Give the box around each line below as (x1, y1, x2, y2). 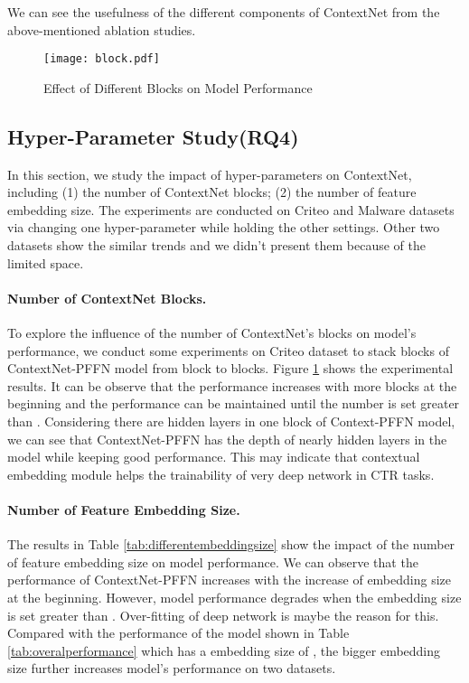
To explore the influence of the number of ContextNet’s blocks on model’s (7, 323, 417, 341)
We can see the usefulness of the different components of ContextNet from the (7, 3, 440, 21)
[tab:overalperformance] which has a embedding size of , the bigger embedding (7, 641, 441, 660)
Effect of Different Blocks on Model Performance (43, 78, 313, 97)
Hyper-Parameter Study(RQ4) (7, 122, 299, 150)
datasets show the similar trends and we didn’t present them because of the (7, 236, 427, 255)
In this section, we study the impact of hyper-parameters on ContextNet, (7, 164, 412, 183)
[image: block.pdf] (43, 52, 160, 66)
